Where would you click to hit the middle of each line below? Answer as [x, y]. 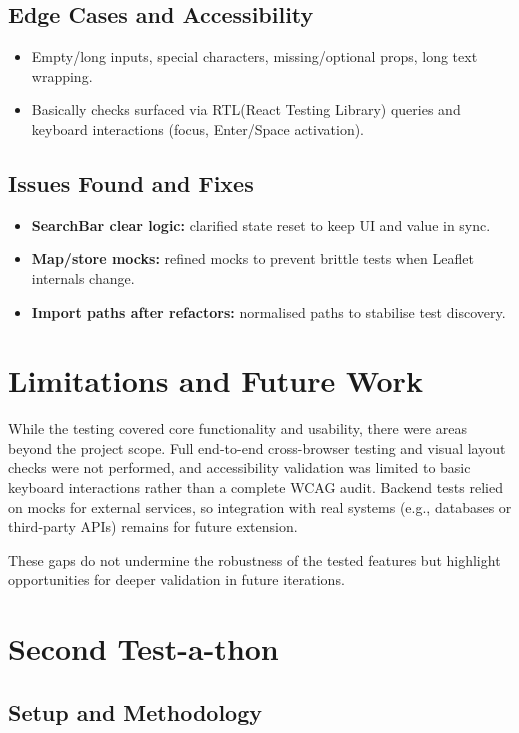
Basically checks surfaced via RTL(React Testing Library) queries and [246, 109]
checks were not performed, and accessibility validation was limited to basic [239, 467]
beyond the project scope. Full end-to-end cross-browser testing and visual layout [257, 447]
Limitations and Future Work [215, 380]
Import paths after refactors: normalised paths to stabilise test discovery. [268, 311]
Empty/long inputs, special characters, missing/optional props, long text [254, 56]
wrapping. [62, 75]
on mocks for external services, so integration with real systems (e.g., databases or [260, 506]
